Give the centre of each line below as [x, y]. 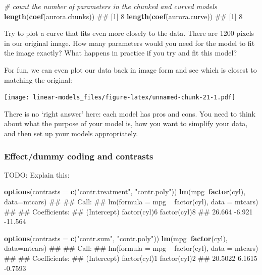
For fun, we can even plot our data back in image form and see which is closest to [130, 69]
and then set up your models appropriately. [71, 133]
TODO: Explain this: [37, 174]
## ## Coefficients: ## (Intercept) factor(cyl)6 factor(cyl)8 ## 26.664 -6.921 [128, 211]
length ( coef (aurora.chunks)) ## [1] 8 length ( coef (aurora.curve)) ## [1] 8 [123, 16]
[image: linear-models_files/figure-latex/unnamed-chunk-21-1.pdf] [120, 98]
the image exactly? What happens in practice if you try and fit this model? [121, 53]
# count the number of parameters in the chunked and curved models [111, 6]
